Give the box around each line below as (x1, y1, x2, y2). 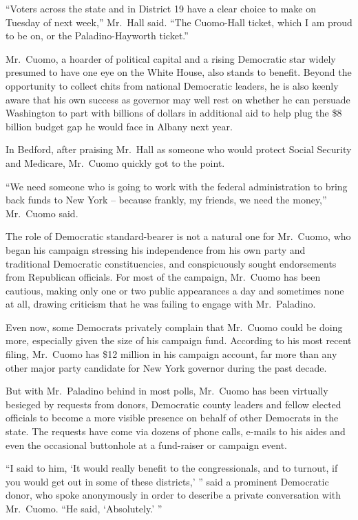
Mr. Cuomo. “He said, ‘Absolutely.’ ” (6, 501, 162, 515)
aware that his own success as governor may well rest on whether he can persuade (6, 92, 350, 106)
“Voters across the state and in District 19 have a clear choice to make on (6, 1, 316, 15)
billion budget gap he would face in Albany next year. (6, 119, 233, 133)
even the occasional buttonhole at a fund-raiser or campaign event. (6, 437, 287, 452)
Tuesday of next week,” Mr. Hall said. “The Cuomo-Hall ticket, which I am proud (6, 14, 352, 29)
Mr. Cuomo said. (6, 206, 78, 220)
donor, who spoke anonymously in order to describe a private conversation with (6, 488, 341, 502)
